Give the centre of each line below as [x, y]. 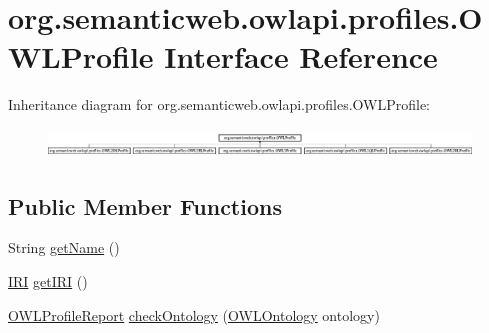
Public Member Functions [145, 205]
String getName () [64, 247]
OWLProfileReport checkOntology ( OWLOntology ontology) [194, 314]
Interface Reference [301, 56]
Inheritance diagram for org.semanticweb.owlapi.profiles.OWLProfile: [219, 104]
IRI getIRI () [48, 281]
